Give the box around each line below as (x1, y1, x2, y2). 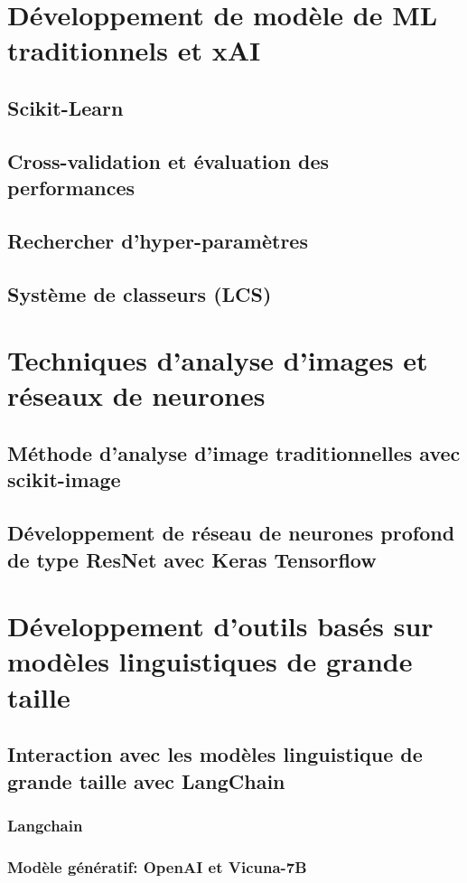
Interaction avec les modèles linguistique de (7, 740, 423, 768)
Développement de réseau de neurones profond (7, 519, 455, 547)
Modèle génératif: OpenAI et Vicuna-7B (7, 855, 307, 878)
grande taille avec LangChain (7, 766, 285, 794)
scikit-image (7, 465, 121, 493)
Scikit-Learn (7, 93, 124, 121)
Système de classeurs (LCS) (7, 279, 272, 307)
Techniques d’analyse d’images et (7, 342, 428, 379)
